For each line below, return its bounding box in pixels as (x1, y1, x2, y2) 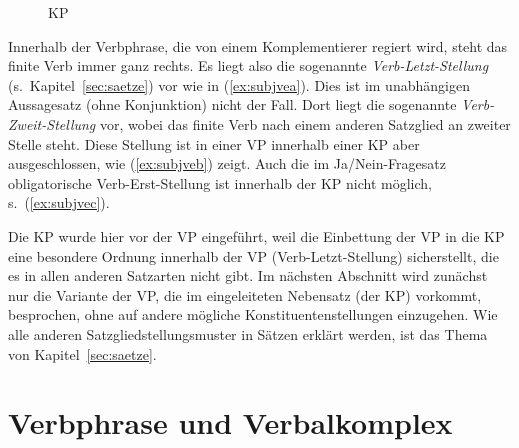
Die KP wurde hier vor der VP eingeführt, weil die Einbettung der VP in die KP (8, 225, 505, 246)
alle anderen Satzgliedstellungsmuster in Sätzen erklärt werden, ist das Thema (8, 323, 488, 344)
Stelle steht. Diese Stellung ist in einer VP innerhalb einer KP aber (8, 133, 420, 154)
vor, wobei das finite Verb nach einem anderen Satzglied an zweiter (99, 113, 511, 134)
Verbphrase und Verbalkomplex (8, 402, 453, 443)
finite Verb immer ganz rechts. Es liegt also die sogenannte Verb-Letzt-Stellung (8, 55, 489, 76)
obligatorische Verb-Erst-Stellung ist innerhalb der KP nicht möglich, (8, 172, 432, 193)
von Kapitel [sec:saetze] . (8, 343, 157, 364)
